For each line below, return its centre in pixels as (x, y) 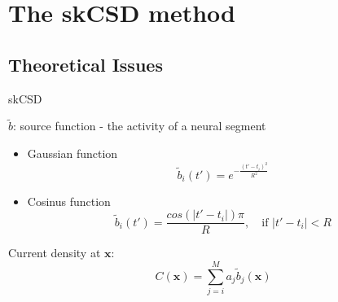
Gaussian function (72, 153)
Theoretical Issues (86, 64)
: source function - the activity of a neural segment (140, 126)
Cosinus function (69, 201)
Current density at (55, 253)
